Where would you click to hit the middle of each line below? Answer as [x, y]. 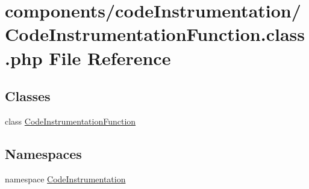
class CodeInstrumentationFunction [70, 121]
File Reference [110, 57]
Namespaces [43, 153]
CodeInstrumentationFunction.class [155, 34]
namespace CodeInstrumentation [65, 178]
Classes [28, 96]
